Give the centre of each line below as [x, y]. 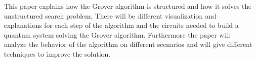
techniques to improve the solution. [57, 53]
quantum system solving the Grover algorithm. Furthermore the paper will [117, 34]
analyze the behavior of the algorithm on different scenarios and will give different [128, 44]
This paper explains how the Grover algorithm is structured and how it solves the [128, 6]
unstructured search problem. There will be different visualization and [110, 15]
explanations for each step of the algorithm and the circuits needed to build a [121, 25]
